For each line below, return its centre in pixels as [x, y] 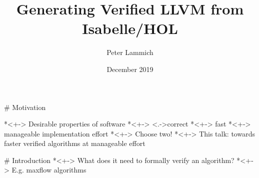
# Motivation [25, 107]
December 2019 [130, 69]
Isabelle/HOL [130, 28]
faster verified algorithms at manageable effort [75, 143]
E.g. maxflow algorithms [49, 170]
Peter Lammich [130, 52]
